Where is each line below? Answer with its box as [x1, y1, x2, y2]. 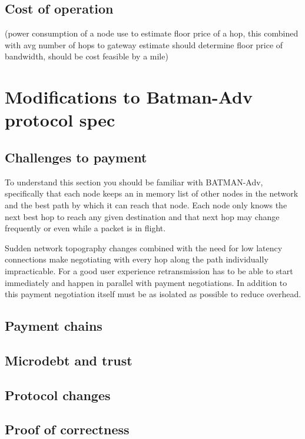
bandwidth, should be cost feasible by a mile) [5, 50, 168, 62]
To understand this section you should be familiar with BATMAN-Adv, [5, 175, 263, 188]
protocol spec [5, 108, 115, 132]
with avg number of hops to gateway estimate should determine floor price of [5, 38, 283, 51]
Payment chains [5, 317, 102, 335]
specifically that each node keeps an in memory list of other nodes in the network [5, 187, 299, 199]
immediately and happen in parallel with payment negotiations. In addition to [5, 276, 287, 288]
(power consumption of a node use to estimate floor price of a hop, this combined [5, 27, 299, 39]
